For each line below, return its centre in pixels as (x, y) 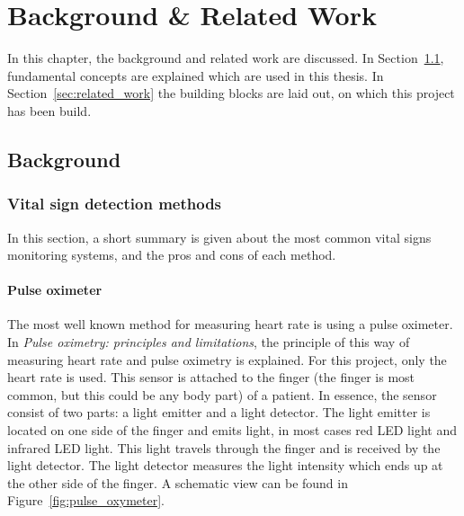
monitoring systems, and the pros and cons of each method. (172, 255)
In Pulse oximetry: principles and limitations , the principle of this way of (209, 342)
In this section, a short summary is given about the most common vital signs (219, 237)
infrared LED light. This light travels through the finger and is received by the (224, 447)
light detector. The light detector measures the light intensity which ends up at (225, 465)
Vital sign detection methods (115, 204)
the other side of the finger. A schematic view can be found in (178, 482)
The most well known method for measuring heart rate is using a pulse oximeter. (230, 324)
